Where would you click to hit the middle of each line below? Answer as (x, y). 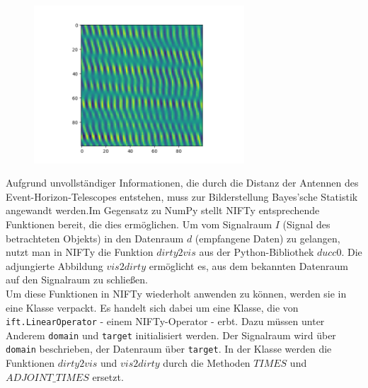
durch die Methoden (207, 363)
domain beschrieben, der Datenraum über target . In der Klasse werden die (169, 349)
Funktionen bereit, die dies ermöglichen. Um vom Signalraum (139, 224)
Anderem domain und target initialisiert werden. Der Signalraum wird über (171, 335)
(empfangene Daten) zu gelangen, (268, 238)
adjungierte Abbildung (54, 265)
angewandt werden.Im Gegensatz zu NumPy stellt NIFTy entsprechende (163, 210)
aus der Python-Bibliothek (257, 252)
